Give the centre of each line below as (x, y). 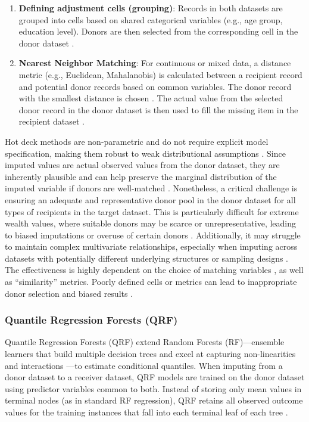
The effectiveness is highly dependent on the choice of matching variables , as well (154, 270)
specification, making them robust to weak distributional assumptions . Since (145, 153)
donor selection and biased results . (69, 293)
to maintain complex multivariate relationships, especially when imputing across (151, 246)
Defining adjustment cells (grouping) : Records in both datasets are (151, 8)
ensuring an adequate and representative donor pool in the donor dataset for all (150, 199)
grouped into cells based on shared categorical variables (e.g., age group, (151, 19)
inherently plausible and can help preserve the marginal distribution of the (141, 176)
